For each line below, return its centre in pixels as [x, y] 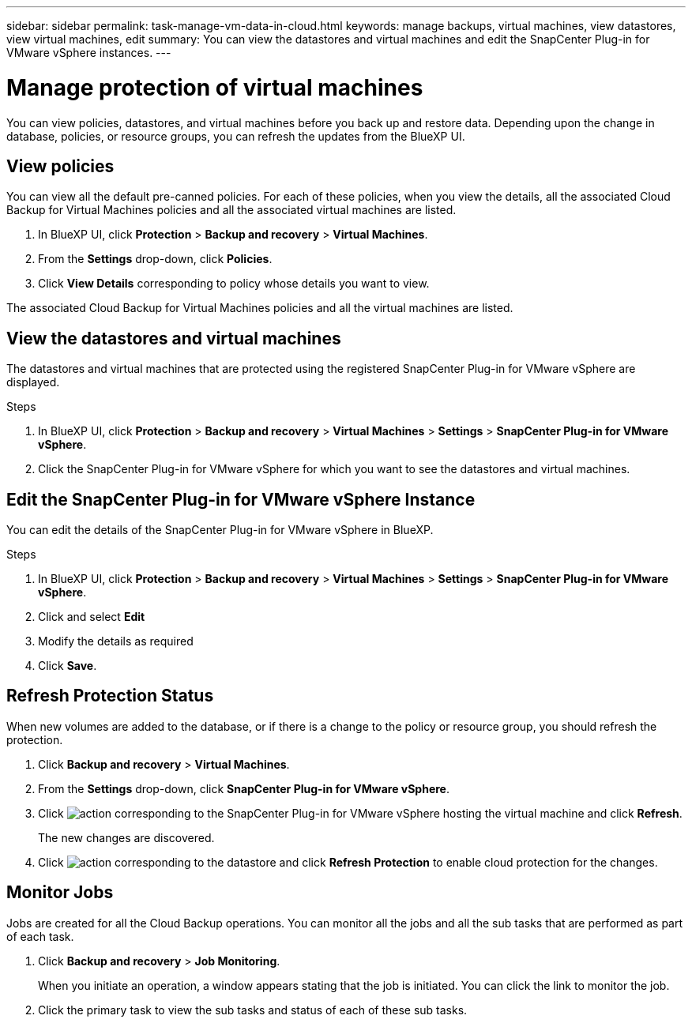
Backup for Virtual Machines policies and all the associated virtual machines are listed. [231, 210]
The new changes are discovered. [126, 837]
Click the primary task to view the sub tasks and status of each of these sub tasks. [253, 1010]
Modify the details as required [116, 641]
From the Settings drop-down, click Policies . [155, 259]
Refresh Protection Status [110, 696]
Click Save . [68, 666]
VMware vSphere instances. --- [89, 53]
